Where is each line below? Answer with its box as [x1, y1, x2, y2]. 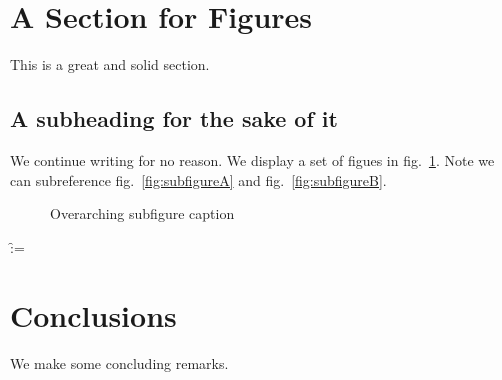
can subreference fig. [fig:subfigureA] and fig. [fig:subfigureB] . [10, 169, 387, 190]
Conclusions [10, 295, 177, 336]
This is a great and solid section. [10, 54, 210, 75]
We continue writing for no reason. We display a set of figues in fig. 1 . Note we [10, 149, 495, 170]
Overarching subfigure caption [50, 203, 235, 224]
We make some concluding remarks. [10, 353, 229, 374]
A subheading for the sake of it [10, 103, 338, 134]
